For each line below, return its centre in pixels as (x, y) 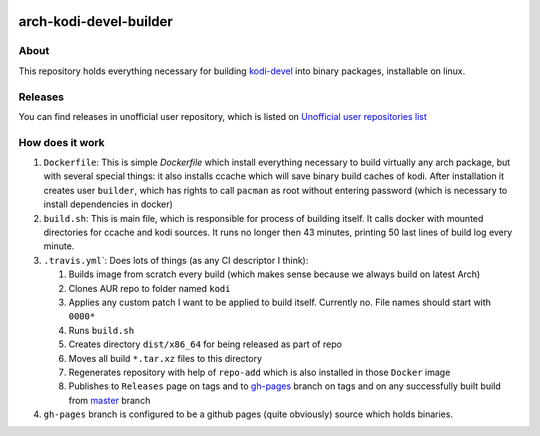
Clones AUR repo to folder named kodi (149, 288)
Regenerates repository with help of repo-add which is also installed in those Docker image (259, 372)
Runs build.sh (101, 330)
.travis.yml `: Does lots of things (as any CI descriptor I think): (176, 260)
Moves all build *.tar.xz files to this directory (165, 358)
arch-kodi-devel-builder (96, 21)
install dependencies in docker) (108, 204)
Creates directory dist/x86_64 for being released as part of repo (205, 344)
